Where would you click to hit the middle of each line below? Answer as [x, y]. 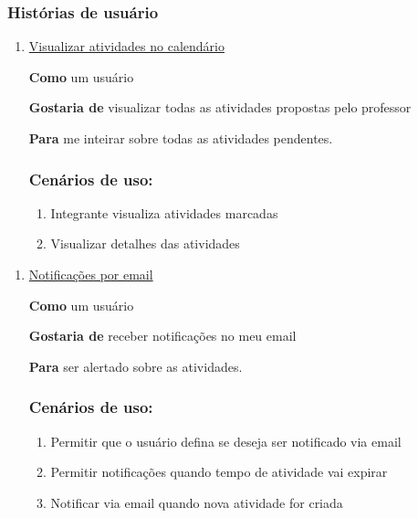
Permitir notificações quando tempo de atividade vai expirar [219, 472]
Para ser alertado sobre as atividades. [136, 366]
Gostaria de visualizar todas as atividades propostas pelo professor [220, 107]
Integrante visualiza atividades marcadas [164, 212]
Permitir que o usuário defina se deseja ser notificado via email [226, 441]
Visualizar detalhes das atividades [145, 243]
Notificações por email [91, 274]
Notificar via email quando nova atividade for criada [197, 502]
